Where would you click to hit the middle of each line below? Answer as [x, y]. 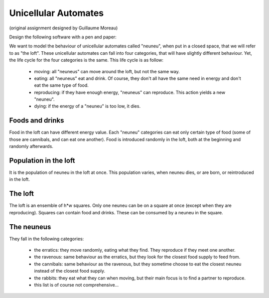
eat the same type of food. [62, 85]
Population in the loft [42, 160]
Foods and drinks [37, 120]
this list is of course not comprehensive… [76, 285]
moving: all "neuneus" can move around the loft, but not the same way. [107, 71]
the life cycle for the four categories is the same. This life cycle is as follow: [86, 60]
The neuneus [30, 227]
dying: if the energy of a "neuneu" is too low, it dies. [87, 106]
